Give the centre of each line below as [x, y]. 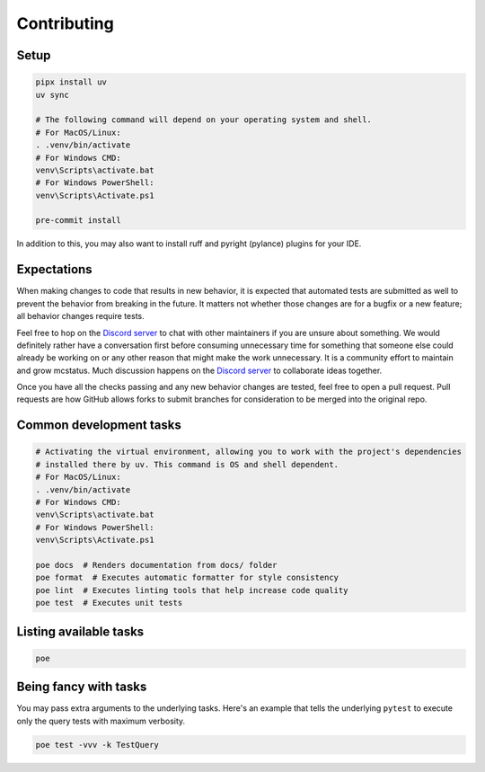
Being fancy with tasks [82, 687]
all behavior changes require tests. [81, 316]
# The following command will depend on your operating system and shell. [204, 120]
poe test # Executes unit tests [109, 603]
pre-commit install [78, 221]
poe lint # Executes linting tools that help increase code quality [192, 590]
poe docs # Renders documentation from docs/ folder [156, 565]
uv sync [52, 95]
